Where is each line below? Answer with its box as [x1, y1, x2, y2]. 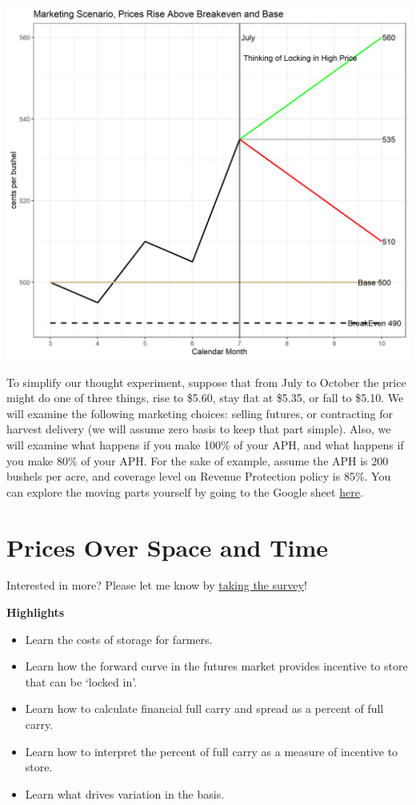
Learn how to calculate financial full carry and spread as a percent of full [25, 700, 384, 717]
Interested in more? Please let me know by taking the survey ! [6, 577, 307, 594]
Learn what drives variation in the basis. [25, 785, 225, 802]
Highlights [6, 604, 65, 621]
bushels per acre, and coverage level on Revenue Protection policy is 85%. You [6, 468, 391, 485]
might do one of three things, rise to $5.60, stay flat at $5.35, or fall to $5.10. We [6, 389, 404, 406]
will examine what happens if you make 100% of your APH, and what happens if [6, 436, 404, 453]
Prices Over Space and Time [6, 530, 329, 563]
